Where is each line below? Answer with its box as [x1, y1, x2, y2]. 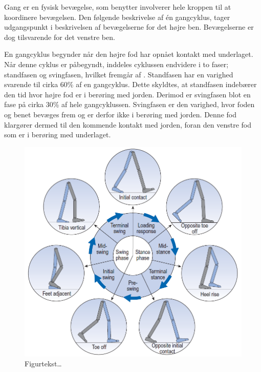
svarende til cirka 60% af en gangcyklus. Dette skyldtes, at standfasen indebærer [4, 79, 257, 90]
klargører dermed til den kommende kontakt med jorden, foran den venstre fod [4, 119, 251, 130]
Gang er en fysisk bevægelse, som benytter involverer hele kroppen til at [4, 2, 231, 12]
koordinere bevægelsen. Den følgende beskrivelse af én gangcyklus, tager [4, 11, 230, 22]
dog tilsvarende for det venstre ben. [4, 31, 115, 42]
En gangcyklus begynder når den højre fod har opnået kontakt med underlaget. [4, 49, 253, 59]
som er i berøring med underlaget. [4, 129, 111, 140]
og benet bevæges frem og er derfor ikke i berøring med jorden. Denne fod [4, 109, 236, 119]
